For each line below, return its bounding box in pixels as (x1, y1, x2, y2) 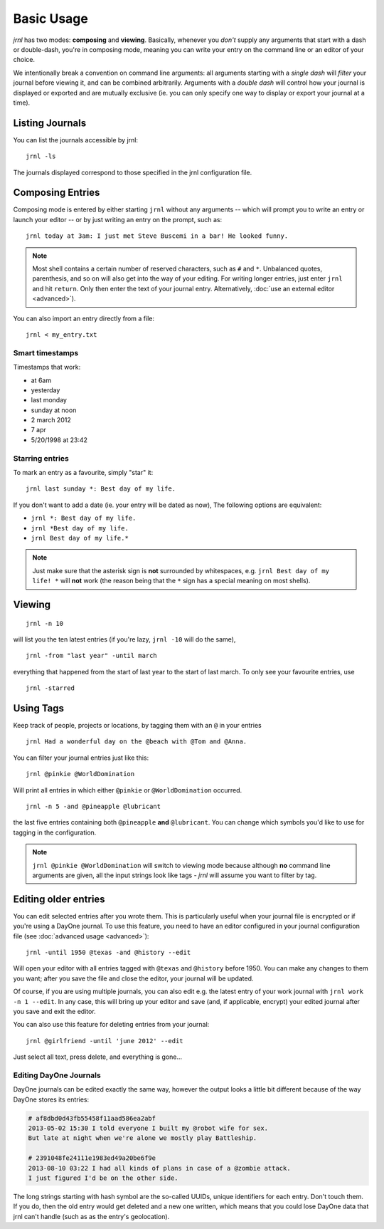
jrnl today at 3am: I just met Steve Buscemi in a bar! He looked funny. (26, 232, 289, 240)
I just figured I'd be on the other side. (28, 1173, 178, 1182)
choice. (13, 56, 36, 64)
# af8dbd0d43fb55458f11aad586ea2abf (28, 1114, 156, 1122)
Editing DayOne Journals (13, 1070, 101, 1080)
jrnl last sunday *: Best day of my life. (26, 485, 176, 493)
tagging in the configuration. (13, 828, 97, 837)
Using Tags (13, 702, 64, 714)
